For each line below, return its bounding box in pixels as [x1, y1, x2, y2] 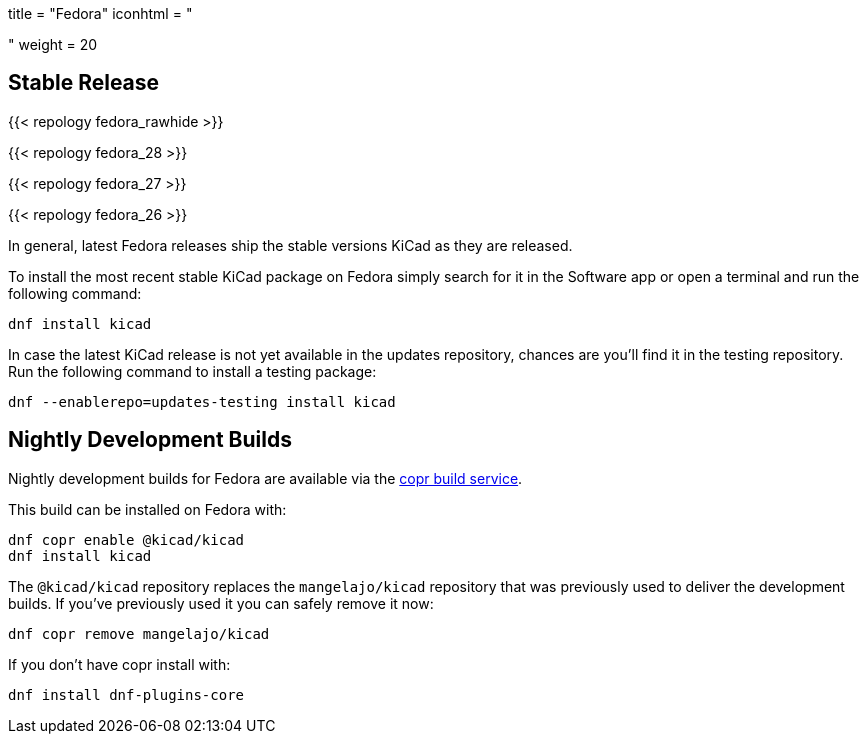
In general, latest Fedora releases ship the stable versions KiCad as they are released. [8, 236, 573, 254]
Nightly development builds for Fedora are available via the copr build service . [8, 469, 523, 487]
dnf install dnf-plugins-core [8, 686, 245, 703]
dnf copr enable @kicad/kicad [8, 531, 245, 548]
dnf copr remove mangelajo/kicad [8, 625, 270, 642]
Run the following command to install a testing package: [8, 362, 377, 380]
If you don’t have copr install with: [8, 655, 231, 673]
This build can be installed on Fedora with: [8, 500, 287, 518]
